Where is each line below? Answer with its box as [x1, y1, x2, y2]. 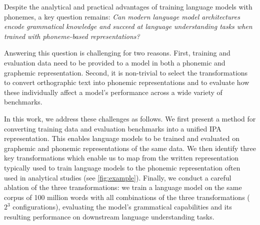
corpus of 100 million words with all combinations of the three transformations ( [4, 191, 250, 202]
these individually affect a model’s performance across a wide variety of [4, 86, 222, 97]
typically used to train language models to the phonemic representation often [4, 162, 240, 172]
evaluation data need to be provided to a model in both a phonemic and [4, 57, 225, 67]
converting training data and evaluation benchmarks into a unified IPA [4, 123, 221, 133]
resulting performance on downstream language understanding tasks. [4, 211, 214, 221]
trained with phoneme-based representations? [4, 30, 140, 41]
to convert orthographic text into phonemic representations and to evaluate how [4, 77, 249, 87]
